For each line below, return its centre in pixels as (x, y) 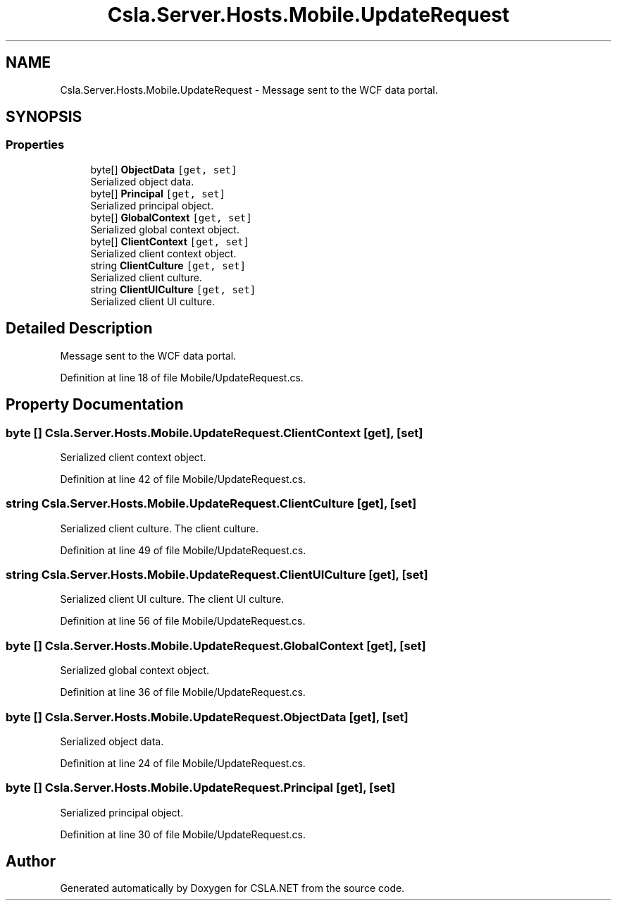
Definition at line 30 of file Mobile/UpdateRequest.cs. (183, 834)
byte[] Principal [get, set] (158, 193)
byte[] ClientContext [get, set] (170, 241)
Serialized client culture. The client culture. (159, 528)
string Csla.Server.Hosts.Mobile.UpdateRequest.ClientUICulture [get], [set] (217, 575)
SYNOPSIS (44, 117)
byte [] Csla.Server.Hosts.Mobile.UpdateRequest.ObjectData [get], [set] (207, 717)
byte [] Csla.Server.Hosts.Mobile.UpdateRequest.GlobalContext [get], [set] (216, 645)
